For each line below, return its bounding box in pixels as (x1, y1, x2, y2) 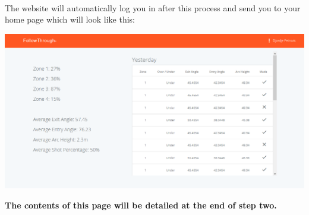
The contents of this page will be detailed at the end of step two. (5, 198, 277, 211)
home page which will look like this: (5, 13, 135, 26)
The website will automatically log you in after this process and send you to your (5, 1, 301, 14)
